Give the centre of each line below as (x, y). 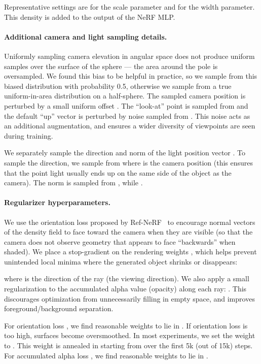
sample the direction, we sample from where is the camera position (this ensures (129, 162)
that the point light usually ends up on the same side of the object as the (118, 172)
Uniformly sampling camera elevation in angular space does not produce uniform (129, 56)
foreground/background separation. (59, 308)
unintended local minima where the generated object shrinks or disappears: (121, 261)
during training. (29, 135)
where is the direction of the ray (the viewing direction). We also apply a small (127, 278)
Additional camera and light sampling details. (86, 36)
